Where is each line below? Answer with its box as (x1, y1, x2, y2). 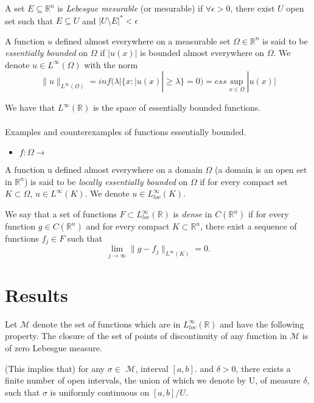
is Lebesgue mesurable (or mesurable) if (57, 2, 203, 14)
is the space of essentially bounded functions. (92, 101, 261, 114)
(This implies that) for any (5, 362, 105, 374)
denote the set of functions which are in (32, 317, 181, 330)
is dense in (173, 208, 212, 220)
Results (5, 282, 68, 307)
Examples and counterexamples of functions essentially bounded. (5, 125, 246, 138)
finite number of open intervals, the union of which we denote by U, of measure (5, 374, 301, 387)
